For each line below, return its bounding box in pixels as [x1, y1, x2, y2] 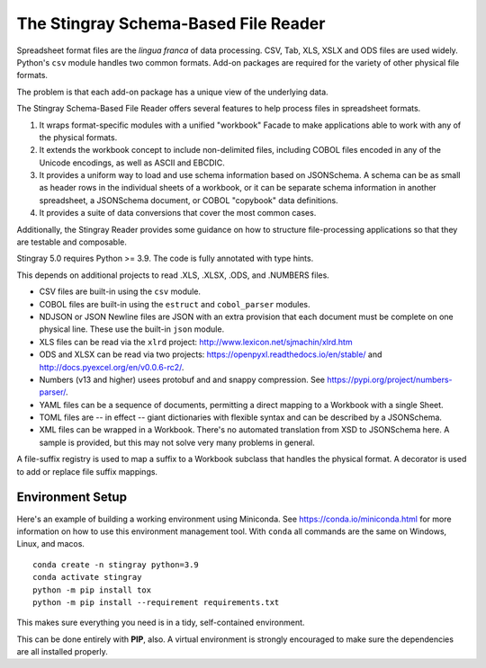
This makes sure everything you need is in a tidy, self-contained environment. [16, 617, 305, 628]
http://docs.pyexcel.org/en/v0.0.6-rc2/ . [39, 361, 184, 372]
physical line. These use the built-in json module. [39, 324, 225, 334]
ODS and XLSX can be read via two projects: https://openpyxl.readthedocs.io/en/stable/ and [39, 349, 382, 360]
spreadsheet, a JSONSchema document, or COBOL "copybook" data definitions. [39, 194, 338, 206]
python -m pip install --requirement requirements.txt [32, 597, 280, 607]
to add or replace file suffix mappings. [16, 466, 157, 477]
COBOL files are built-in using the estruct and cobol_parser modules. [39, 298, 310, 309]
